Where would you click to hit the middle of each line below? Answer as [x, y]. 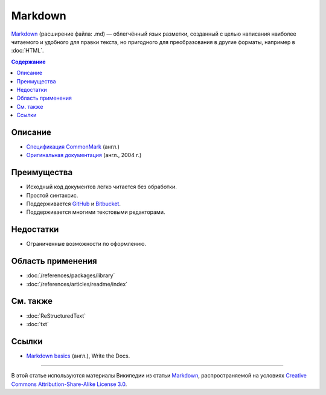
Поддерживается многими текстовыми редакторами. [96, 212]
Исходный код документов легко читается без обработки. [102, 187]
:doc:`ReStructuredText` [56, 316]
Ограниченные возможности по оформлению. [86, 244]
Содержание [28, 62]
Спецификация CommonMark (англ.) [73, 146]
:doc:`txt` [38, 324]
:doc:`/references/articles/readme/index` [77, 284]
